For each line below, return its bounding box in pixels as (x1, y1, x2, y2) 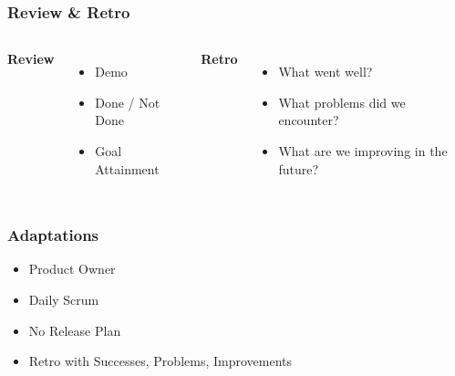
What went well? (278, 62, 373, 81)
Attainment (95, 159, 160, 178)
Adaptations (7, 224, 99, 246)
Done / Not (95, 92, 160, 111)
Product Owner (28, 259, 116, 278)
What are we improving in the (278, 141, 448, 160)
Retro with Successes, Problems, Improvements (28, 351, 293, 371)
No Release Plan (28, 320, 121, 339)
